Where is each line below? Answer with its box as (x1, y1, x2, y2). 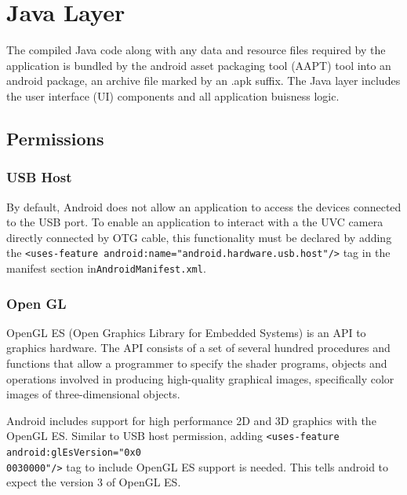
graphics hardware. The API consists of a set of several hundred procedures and (6, 339, 391, 356)
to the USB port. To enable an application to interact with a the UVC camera (6, 214, 383, 230)
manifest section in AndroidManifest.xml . (6, 259, 206, 276)
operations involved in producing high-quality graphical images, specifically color (6, 370, 394, 387)
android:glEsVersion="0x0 (6, 447, 141, 459)
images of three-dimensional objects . (6, 386, 180, 402)
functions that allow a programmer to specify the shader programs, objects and (6, 355, 387, 371)
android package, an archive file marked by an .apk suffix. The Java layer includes (6, 72, 401, 89)
